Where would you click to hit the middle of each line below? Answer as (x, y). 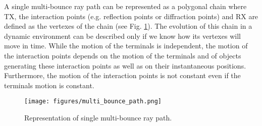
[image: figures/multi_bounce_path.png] (93, 102)
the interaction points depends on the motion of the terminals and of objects (123, 55)
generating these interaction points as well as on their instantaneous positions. (125, 65)
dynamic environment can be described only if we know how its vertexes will (122, 36)
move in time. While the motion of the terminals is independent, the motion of (126, 46)
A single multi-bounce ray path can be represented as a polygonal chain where (125, 6)
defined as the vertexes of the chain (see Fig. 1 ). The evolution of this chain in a (128, 26)
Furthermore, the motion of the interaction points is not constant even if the (122, 75)
